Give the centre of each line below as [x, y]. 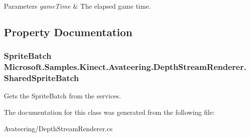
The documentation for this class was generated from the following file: [109, 112]
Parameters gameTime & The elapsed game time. [78, 6]
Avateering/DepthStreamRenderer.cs [58, 128]
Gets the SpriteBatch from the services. [62, 96]
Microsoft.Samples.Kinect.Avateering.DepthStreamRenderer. [125, 67]
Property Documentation [68, 32]
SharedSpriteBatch [41, 78]
